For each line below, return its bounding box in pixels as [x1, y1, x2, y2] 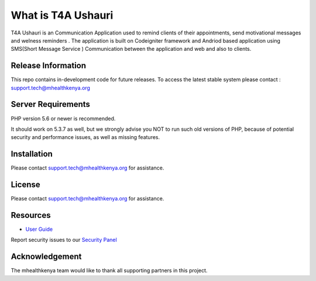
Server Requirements [11, 99, 91, 109]
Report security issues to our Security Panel [11, 237, 117, 244]
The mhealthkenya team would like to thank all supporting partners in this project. [11, 267, 208, 274]
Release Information [11, 61, 87, 71]
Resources [11, 210, 51, 220]
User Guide [25, 226, 53, 233]
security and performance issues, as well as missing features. [11, 134, 160, 141]
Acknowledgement [11, 252, 82, 262]
